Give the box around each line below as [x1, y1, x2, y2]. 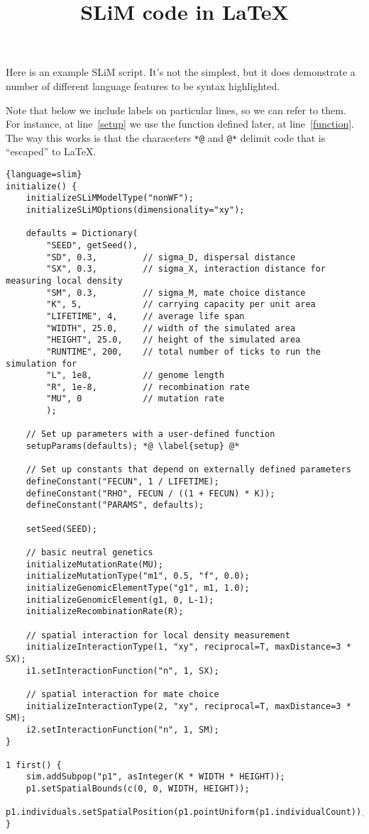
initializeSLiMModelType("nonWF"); [26, 193, 194, 204]
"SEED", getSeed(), [46, 240, 138, 250]
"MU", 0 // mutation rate [46, 394, 224, 404]
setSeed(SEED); [26, 523, 97, 534]
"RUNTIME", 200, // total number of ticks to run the [46, 346, 321, 357]
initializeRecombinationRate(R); [26, 606, 184, 617]
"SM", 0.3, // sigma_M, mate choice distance [46, 287, 306, 298]
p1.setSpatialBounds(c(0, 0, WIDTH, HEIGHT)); [26, 784, 250, 794]
